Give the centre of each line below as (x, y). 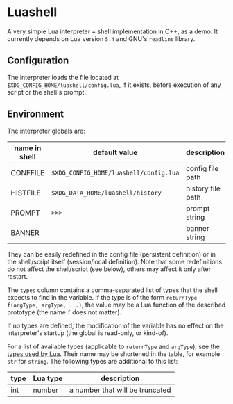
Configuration (38, 61)
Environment (36, 114)
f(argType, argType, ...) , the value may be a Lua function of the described (116, 305)
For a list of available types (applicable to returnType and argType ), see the (113, 346)
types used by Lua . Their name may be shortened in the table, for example (114, 354)
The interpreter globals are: (46, 131)
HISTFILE (26, 193)
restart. (18, 276)
